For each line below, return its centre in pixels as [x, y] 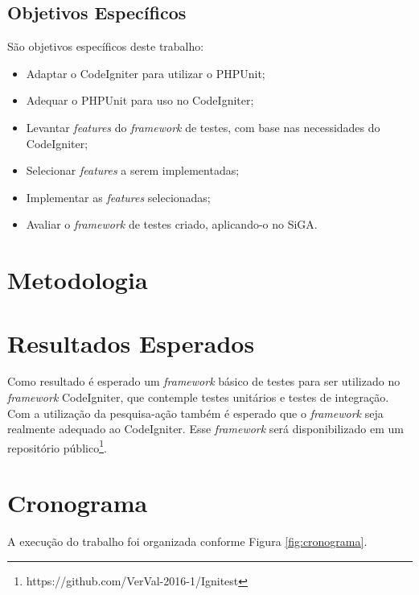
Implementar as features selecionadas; [118, 197]
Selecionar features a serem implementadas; [133, 170]
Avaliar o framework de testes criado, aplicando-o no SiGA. [172, 224]
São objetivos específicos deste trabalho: [106, 46]
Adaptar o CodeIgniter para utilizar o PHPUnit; [146, 73]
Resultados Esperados [131, 343]
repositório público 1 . [57, 446]
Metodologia [78, 280]
